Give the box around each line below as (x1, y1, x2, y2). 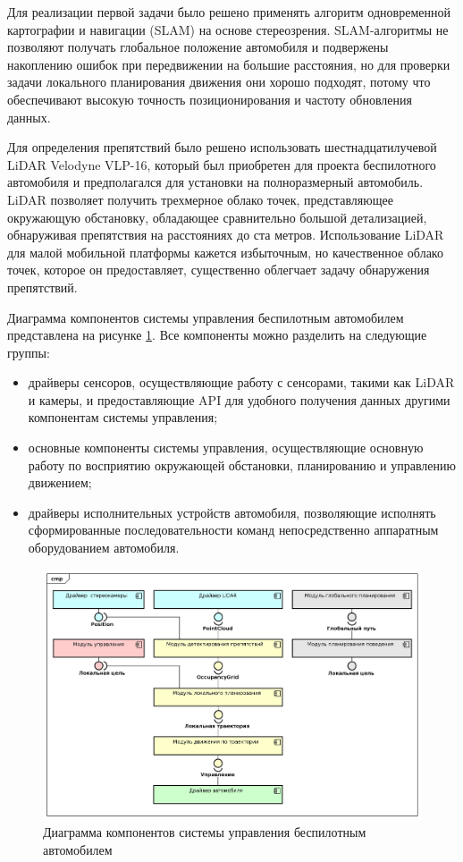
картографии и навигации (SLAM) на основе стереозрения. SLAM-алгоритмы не (7, 20, 449, 38)
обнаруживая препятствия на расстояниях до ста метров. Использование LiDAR (7, 225, 444, 244)
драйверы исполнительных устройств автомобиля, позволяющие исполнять (28, 503, 436, 521)
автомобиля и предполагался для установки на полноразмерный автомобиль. (7, 173, 424, 191)
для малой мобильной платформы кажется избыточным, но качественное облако (7, 242, 443, 261)
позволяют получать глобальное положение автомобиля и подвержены (7, 38, 389, 56)
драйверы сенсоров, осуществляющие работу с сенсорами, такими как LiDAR (28, 373, 455, 392)
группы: (7, 342, 50, 361)
